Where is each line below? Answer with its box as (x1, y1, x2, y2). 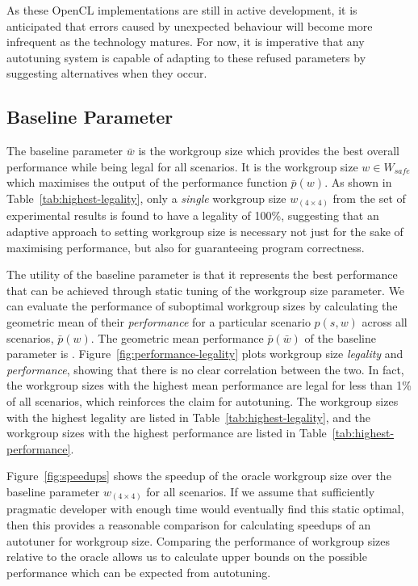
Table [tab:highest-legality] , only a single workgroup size (6, 189, 286, 206)
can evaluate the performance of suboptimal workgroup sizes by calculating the (6, 297, 398, 314)
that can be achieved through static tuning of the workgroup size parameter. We (6, 281, 405, 298)
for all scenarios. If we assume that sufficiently (146, 483, 375, 500)
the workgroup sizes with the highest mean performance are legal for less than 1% (6, 377, 412, 394)
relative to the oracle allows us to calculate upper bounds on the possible (6, 548, 367, 565)
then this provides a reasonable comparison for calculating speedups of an (6, 516, 371, 533)
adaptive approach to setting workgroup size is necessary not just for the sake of (6, 223, 403, 240)
